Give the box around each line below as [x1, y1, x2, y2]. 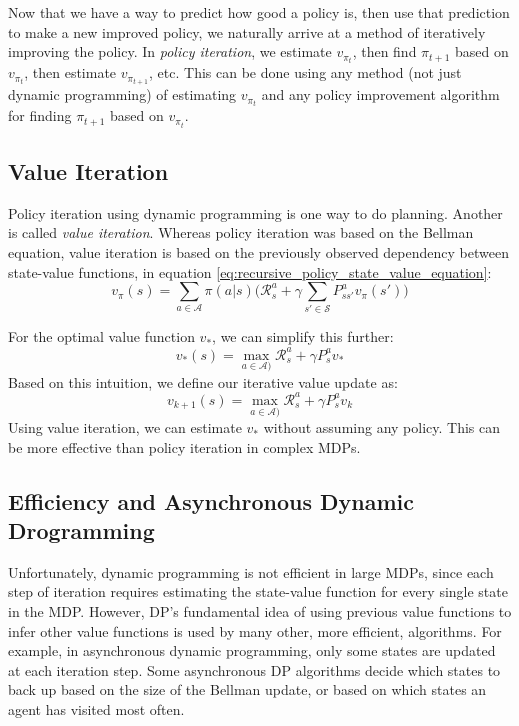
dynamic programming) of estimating [8, 84, 237, 105]
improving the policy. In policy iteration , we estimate [8, 41, 332, 62]
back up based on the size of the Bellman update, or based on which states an [8, 679, 487, 700]
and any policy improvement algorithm [261, 84, 500, 105]
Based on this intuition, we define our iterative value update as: [8, 371, 398, 392]
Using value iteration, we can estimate [8, 417, 242, 438]
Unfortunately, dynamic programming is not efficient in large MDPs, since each [8, 561, 494, 582]
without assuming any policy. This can [263, 417, 500, 438]
